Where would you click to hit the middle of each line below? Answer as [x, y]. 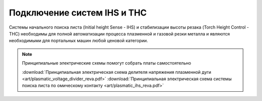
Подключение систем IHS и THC [78, 13]
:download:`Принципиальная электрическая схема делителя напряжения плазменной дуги [117, 72]
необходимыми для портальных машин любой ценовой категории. [78, 41]
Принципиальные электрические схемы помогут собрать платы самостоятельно [106, 63]
